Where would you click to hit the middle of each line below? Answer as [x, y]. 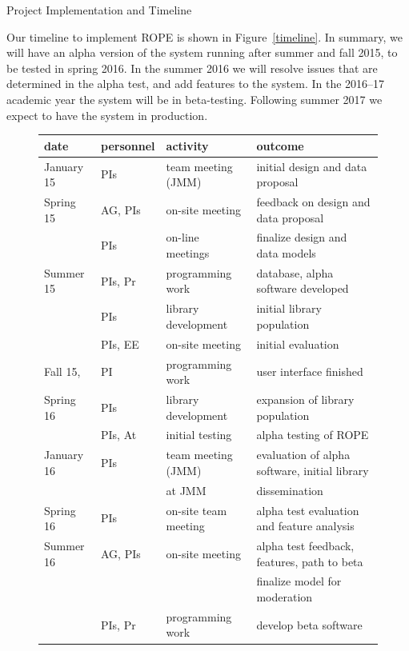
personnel [128, 145]
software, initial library [313, 470]
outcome [280, 145]
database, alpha [295, 272]
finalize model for [299, 581]
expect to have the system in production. [107, 115]
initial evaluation [298, 343]
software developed [303, 288]
